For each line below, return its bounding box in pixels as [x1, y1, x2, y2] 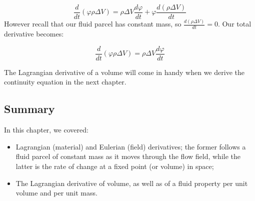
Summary [4, 101, 55, 116]
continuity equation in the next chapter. [4, 76, 126, 87]
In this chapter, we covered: [4, 124, 88, 135]
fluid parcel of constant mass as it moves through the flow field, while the [15, 151, 241, 161]
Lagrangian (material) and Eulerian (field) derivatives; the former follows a [15, 141, 246, 151]
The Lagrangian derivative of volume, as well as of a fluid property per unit [15, 177, 248, 188]
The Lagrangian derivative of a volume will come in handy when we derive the [4, 66, 244, 77]
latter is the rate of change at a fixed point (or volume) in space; [15, 161, 214, 171]
